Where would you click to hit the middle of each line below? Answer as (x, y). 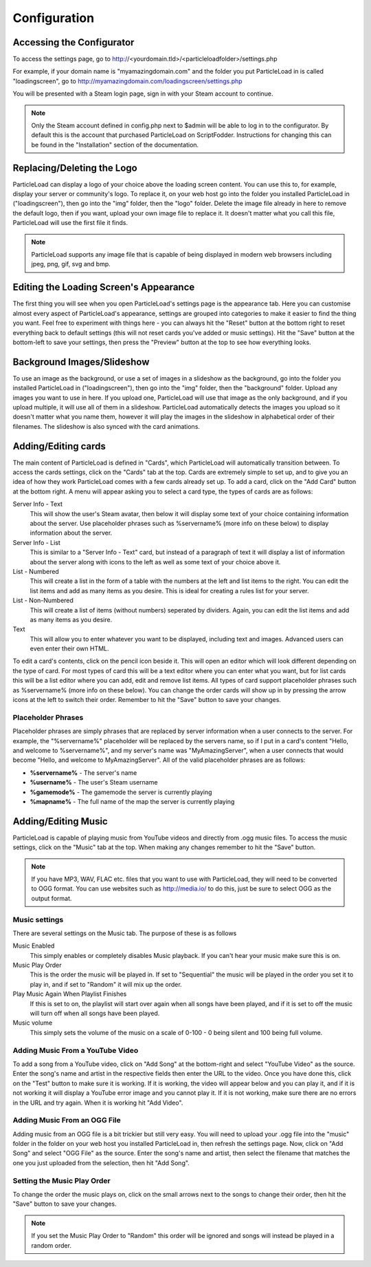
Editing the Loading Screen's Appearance (104, 287)
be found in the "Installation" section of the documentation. (115, 145)
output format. (52, 898)
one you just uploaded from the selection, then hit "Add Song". (101, 1162)
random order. (52, 1245)
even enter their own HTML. (69, 649)
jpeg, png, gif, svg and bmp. (71, 264)
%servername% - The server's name (83, 773)
